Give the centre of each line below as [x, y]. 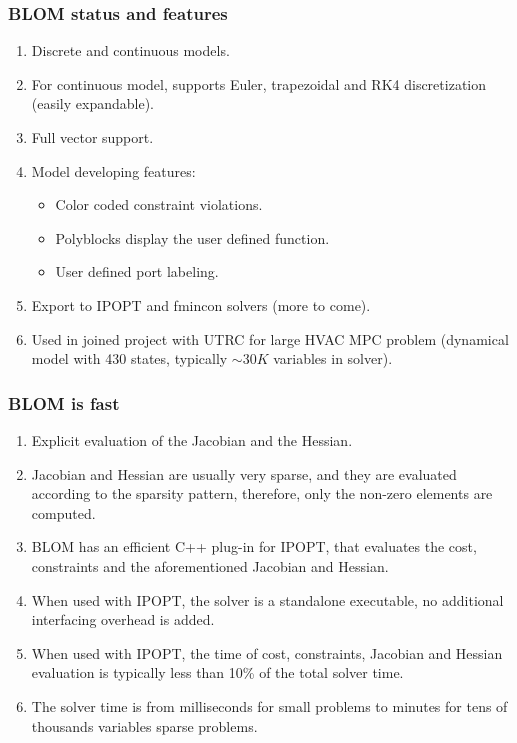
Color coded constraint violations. [159, 204]
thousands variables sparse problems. [144, 725]
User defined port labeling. [137, 271]
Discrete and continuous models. [130, 50]
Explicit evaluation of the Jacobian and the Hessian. [192, 439]
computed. [63, 512]
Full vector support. [92, 137]
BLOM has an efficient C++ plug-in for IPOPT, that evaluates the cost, [254, 546]
